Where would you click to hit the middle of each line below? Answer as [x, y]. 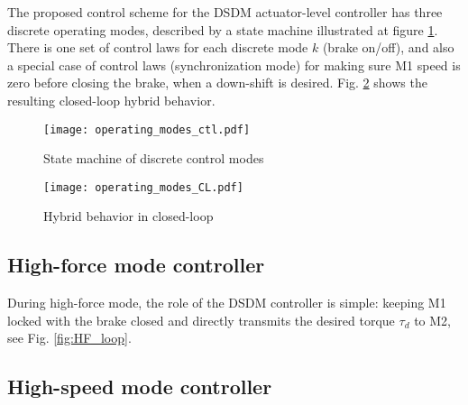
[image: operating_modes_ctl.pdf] [147, 129]
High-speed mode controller [140, 387]
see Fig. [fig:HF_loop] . [69, 338]
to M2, [433, 320]
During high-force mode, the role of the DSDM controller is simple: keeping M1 [227, 303]
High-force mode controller [136, 265]
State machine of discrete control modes [154, 158]
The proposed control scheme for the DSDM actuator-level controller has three [225, 12]
